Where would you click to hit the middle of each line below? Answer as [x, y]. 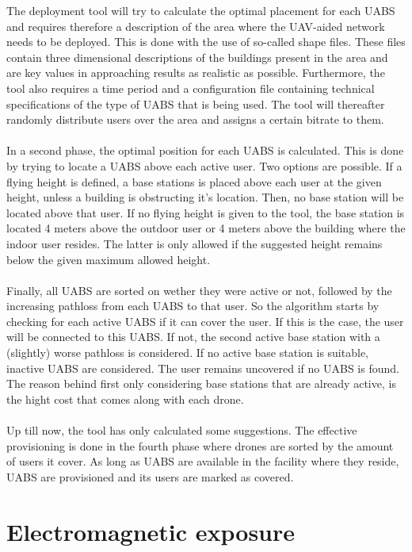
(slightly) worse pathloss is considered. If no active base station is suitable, [187, 353]
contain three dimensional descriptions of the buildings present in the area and [197, 57]
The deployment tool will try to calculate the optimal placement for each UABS [201, 10]
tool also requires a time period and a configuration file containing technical [191, 88]
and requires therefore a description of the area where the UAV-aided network [196, 26]
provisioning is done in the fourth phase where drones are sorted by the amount [200, 445]
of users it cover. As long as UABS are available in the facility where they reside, [203, 461]
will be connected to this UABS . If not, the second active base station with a [193, 337]
